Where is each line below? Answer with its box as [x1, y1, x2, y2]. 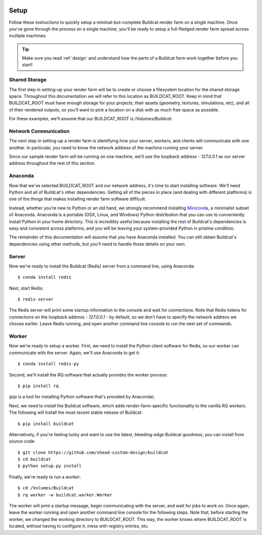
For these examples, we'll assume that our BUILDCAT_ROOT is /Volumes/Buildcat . [9, 116, 173, 122]
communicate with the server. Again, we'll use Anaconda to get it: [9, 349, 140, 356]
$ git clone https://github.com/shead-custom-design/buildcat [17, 450, 169, 455]
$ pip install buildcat [17, 421, 74, 426]
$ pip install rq [17, 383, 59, 389]
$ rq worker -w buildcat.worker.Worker [17, 492, 113, 498]
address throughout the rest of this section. [9, 160, 96, 166]
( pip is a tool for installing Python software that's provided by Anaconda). [9, 394, 155, 400]
